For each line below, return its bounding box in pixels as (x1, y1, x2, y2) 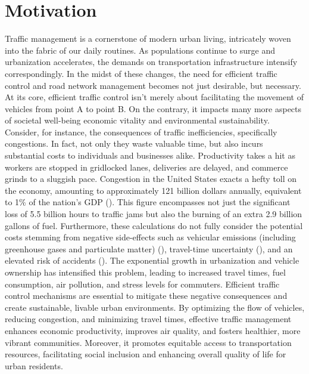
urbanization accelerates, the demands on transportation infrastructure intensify (5, 55, 298, 68)
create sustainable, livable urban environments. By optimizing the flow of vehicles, (5, 301, 305, 313)
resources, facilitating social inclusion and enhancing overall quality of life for (5, 348, 286, 360)
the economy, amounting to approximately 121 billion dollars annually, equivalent (5, 184, 302, 196)
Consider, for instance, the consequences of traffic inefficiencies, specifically (5, 125, 277, 138)
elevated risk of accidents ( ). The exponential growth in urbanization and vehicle (5, 254, 299, 267)
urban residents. (5, 359, 63, 372)
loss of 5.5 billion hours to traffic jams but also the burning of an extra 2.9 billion (5, 208, 302, 220)
